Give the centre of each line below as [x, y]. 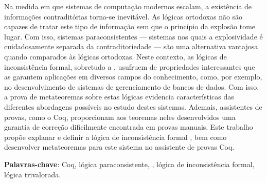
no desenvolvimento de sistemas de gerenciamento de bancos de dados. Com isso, [132, 86]
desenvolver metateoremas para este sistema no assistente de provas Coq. [119, 147]
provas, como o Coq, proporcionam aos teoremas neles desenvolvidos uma [120, 117]
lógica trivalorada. [33, 174]
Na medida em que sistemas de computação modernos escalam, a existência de [128, 6]
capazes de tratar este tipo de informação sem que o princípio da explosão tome [130, 26]
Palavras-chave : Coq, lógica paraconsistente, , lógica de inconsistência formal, [129, 164]
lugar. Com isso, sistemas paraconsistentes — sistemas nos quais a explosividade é [133, 36]
